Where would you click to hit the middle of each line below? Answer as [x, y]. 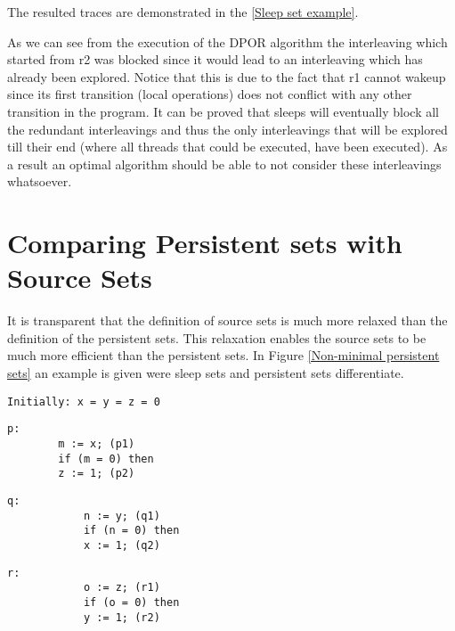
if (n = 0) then [131, 531]
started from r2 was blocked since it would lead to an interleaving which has [215, 59]
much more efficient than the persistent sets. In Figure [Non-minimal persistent [223, 355]
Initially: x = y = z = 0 [84, 402]
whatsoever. [40, 181]
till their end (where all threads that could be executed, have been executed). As [227, 147]
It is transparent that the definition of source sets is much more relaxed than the [227, 320]
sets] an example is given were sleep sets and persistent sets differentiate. [206, 373]
